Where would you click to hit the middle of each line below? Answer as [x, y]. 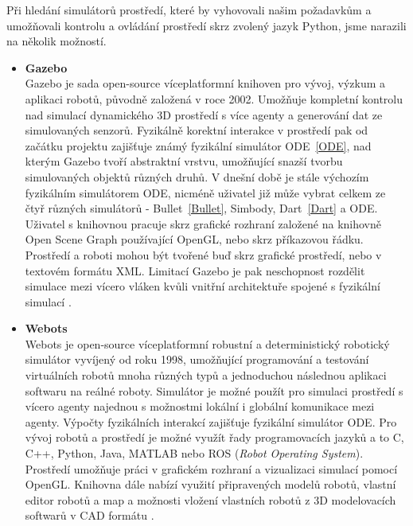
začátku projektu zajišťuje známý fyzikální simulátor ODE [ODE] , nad [198, 145]
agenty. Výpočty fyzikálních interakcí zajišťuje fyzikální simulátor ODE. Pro [211, 421]
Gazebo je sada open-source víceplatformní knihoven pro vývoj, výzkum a [205, 83]
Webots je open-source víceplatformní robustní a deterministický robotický [207, 343]
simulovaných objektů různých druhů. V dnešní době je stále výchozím [197, 176]
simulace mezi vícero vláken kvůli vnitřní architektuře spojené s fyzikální [203, 286]
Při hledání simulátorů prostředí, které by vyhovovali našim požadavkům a [189, 10]
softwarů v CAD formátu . [90, 515]
